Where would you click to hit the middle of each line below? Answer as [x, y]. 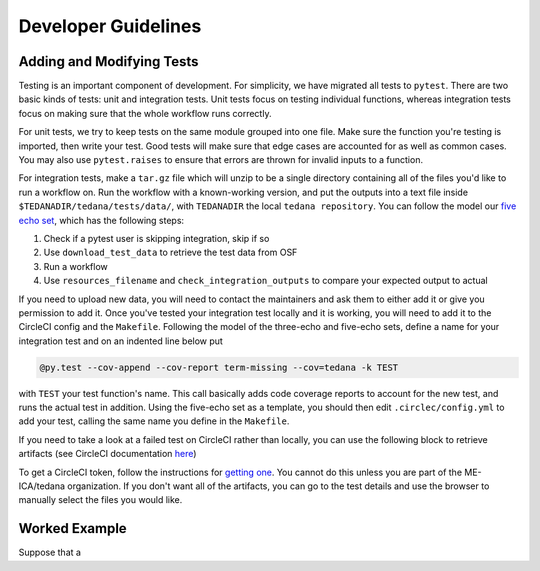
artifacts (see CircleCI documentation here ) [107, 454]
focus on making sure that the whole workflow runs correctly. [145, 113]
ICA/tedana [41, 486]
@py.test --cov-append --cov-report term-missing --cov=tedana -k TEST [219, 367]
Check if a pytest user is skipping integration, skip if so [156, 238]
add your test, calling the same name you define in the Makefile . [154, 421]
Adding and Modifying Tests [108, 61]
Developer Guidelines [110, 26]
